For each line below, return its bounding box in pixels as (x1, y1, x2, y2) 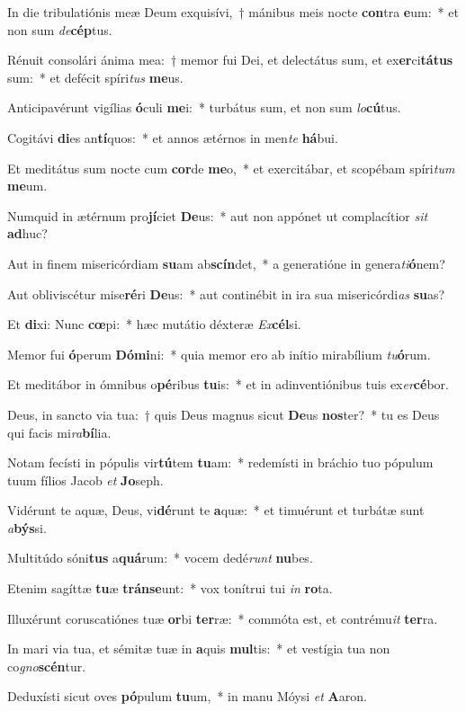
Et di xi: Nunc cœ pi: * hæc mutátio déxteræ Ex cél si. (7, 315, 301, 333)
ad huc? (7, 224, 48, 243)
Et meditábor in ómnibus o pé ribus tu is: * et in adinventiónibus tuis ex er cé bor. (7, 375, 449, 394)
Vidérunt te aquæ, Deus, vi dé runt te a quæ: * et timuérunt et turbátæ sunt (7, 501, 425, 520)
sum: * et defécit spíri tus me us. (7, 67, 184, 86)
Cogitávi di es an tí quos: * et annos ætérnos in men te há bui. (7, 128, 338, 147)
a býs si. (7, 518, 47, 537)
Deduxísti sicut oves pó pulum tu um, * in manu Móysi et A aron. (7, 687, 367, 706)
